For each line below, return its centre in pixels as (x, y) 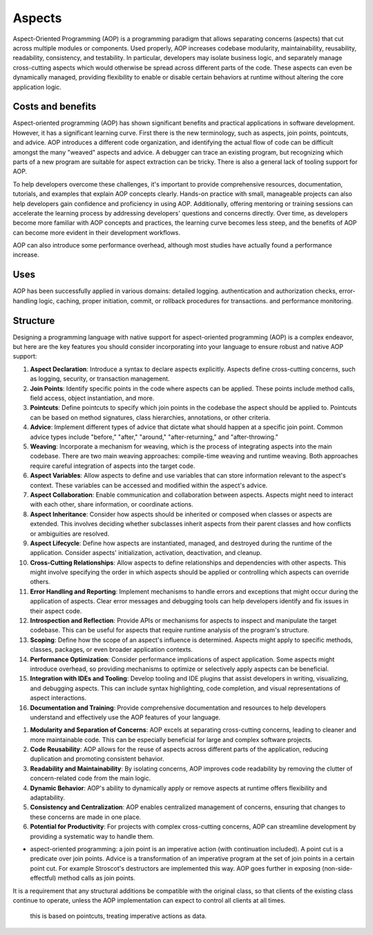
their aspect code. (56, 611)
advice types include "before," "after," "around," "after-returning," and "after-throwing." (154, 437)
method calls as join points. (97, 878)
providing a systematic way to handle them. (92, 836)
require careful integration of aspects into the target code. (113, 466)
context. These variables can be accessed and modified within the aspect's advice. (149, 485)
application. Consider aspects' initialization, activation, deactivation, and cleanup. (146, 553)
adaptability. (48, 797)
